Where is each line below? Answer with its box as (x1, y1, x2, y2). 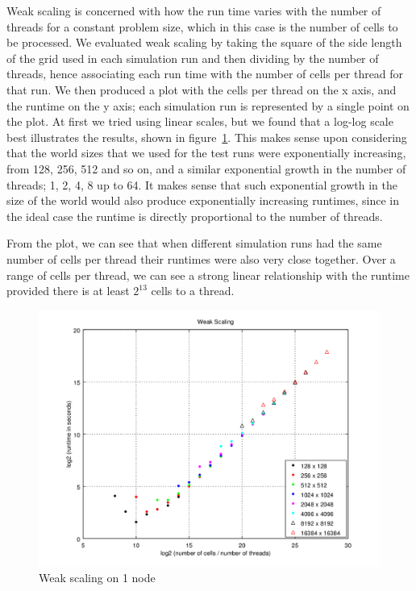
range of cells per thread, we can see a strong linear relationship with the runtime (6, 266, 410, 283)
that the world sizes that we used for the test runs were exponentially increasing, (6, 144, 406, 161)
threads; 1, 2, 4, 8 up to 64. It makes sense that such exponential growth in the (6, 176, 397, 193)
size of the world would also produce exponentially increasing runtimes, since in (6, 192, 400, 209)
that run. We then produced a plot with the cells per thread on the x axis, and (6, 81, 397, 98)
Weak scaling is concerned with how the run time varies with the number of (6, 2, 381, 19)
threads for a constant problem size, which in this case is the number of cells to (6, 18, 398, 35)
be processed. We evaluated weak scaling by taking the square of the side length (6, 34, 402, 51)
